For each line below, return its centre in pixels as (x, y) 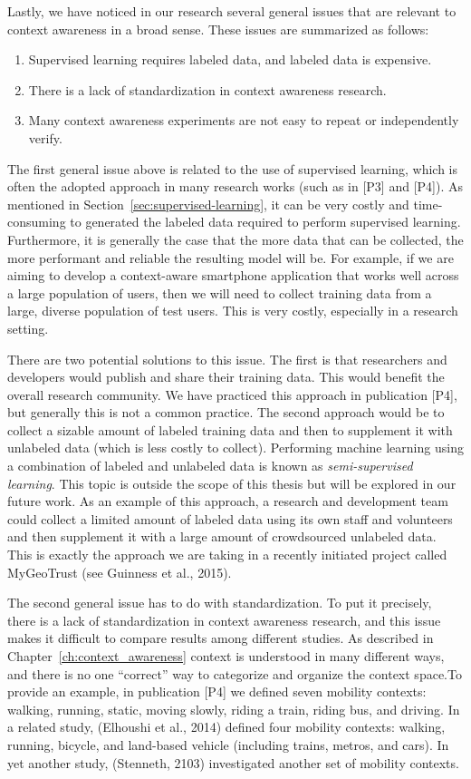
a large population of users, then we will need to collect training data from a (220, 292)
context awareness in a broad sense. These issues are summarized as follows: (218, 29)
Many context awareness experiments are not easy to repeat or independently (244, 120)
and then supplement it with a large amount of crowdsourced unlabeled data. (222, 536)
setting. (28, 328)
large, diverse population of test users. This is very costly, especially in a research (233, 311)
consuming (37, 222)
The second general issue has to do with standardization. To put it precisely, (220, 603)
